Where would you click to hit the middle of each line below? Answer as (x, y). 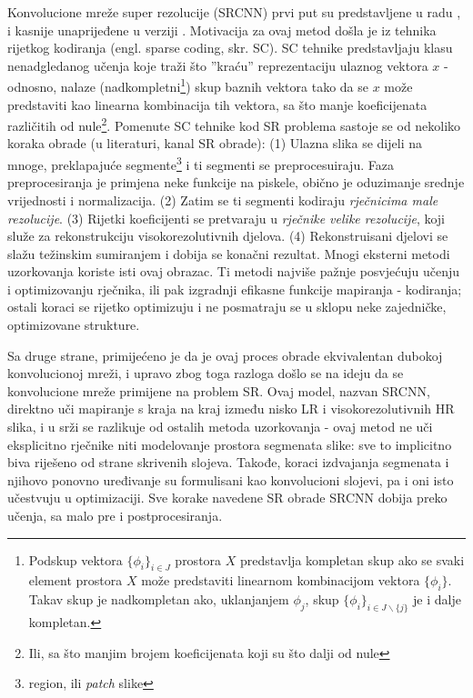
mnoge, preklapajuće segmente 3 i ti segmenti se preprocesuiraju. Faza (201, 163)
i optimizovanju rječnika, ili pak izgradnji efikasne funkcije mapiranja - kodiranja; (235, 289)
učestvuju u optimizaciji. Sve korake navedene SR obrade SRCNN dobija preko (227, 498)
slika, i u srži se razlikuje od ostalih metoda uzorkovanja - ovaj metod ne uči (220, 427)
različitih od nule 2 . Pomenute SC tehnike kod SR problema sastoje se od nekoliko (234, 124)
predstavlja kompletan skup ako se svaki (352, 559)
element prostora (75, 580)
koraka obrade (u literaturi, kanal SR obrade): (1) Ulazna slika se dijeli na (215, 143)
